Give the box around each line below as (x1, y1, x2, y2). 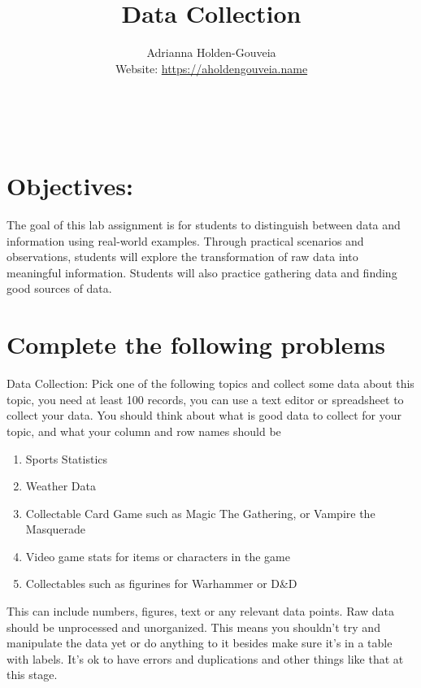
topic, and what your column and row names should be (7, 422, 281, 439)
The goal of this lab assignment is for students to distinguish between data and (7, 216, 401, 233)
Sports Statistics (25, 450, 108, 467)
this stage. (7, 666, 58, 683)
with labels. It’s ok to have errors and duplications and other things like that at (7, 650, 404, 667)
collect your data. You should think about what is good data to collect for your (7, 407, 402, 424)
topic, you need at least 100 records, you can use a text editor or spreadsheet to (7, 390, 404, 407)
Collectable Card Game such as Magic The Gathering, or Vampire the (25, 504, 375, 521)
